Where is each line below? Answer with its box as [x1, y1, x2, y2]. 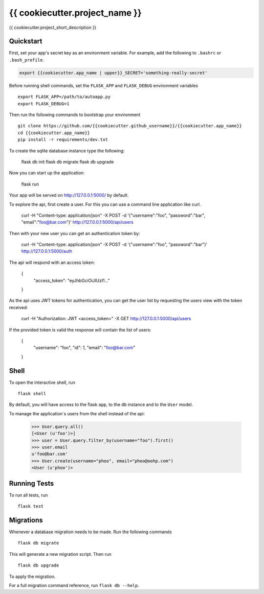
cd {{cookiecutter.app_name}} [18, 130, 90, 136]
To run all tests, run [9, 492, 48, 498]
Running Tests [9, 479, 54, 487]
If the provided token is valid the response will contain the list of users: [9, 327, 152, 333]
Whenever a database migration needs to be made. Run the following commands [9, 529, 172, 535]
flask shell [18, 391, 46, 397]
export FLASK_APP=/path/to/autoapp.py [18, 94, 111, 100]
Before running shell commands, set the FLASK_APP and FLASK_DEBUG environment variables [9, 82, 198, 88]
